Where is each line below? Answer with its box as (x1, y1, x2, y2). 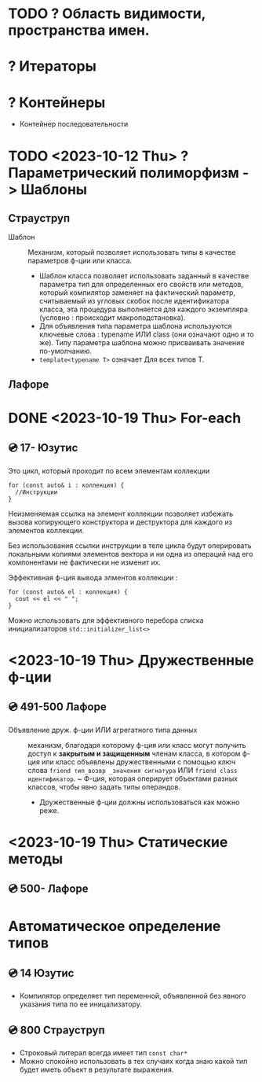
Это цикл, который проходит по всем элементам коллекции (8, 466, 210, 476)
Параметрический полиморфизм (8, 164, 239, 182)
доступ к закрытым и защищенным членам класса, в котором (27, 749, 241, 758)
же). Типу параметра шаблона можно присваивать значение (38, 338, 245, 348)
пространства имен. (8, 21, 151, 39)
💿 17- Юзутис (8, 441, 78, 455)
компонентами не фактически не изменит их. (8, 558, 162, 567)
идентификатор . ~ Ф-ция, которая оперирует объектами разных (27, 774, 238, 783)
